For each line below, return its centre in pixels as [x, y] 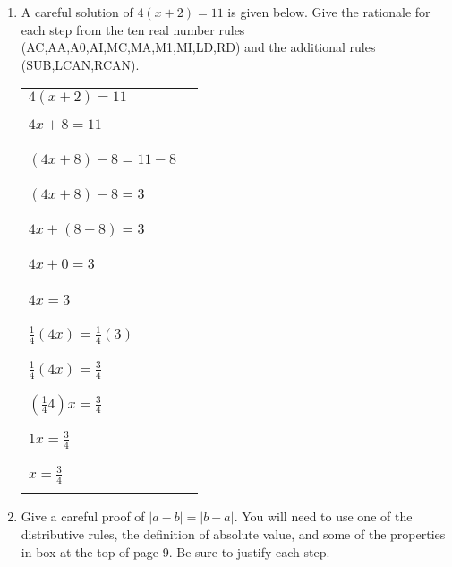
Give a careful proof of [83, 516]
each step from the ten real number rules [133, 29]
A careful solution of [77, 12]
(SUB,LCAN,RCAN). [80, 64]
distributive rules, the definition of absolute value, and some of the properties [233, 533]
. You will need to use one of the [323, 516]
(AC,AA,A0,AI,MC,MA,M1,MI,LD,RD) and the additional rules [198, 47]
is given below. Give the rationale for [329, 12]
